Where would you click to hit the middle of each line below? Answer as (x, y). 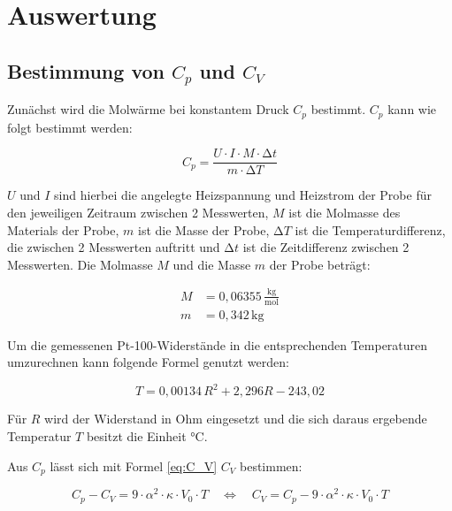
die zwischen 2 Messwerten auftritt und (114, 247)
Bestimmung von (86, 70)
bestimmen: (271, 465)
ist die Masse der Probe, (204, 229)
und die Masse (212, 264)
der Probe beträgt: (320, 264)
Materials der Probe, (63, 229)
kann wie (412, 109)
